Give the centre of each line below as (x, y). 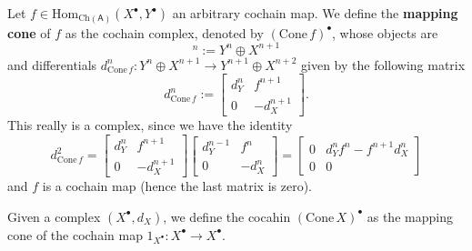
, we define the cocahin (227, 216)
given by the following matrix (383, 64)
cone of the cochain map (75, 234)
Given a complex (54, 216)
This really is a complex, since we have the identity (150, 125)
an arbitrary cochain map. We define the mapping (315, 13)
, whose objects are (385, 32)
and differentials (52, 64)
